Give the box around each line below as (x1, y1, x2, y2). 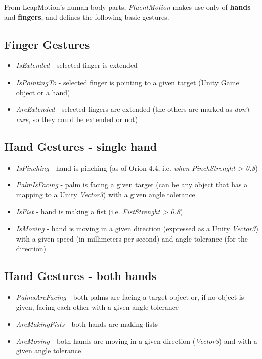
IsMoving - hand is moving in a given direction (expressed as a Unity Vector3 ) (16, 223, 258, 233)
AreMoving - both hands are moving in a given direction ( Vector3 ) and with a (16, 335, 257, 346)
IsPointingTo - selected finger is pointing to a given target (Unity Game (16, 76, 239, 87)
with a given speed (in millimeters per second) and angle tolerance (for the (16, 233, 248, 244)
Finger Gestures (4, 36, 90, 52)
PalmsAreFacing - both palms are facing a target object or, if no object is (16, 291, 244, 302)
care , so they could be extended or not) (16, 113, 138, 124)
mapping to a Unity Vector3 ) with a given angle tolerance (16, 189, 195, 200)
